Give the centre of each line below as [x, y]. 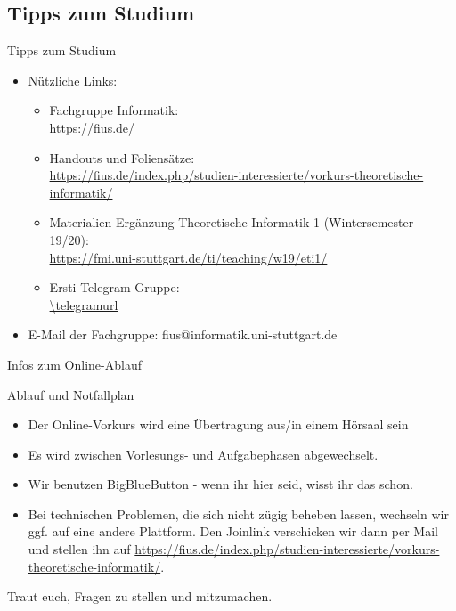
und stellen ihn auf [79, 549]
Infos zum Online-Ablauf [74, 364]
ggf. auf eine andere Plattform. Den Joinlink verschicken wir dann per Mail [233, 531]
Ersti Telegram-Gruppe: [114, 287]
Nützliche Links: [73, 80]
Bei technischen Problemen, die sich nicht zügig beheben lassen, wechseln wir [238, 513]
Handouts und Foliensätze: [122, 157]
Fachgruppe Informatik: [114, 110]
